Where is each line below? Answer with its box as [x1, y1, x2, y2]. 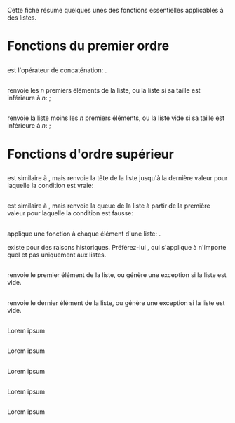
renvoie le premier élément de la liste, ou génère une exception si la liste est [7, 271, 227, 279]
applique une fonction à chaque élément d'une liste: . [7, 229, 161, 238]
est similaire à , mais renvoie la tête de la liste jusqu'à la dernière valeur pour [7, 173, 228, 182]
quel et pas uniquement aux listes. [7, 250, 107, 259]
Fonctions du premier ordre [7, 38, 170, 54]
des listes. [7, 13, 37, 22]
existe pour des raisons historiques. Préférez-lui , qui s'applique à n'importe [7, 243, 227, 251]
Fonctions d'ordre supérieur [7, 146, 174, 162]
